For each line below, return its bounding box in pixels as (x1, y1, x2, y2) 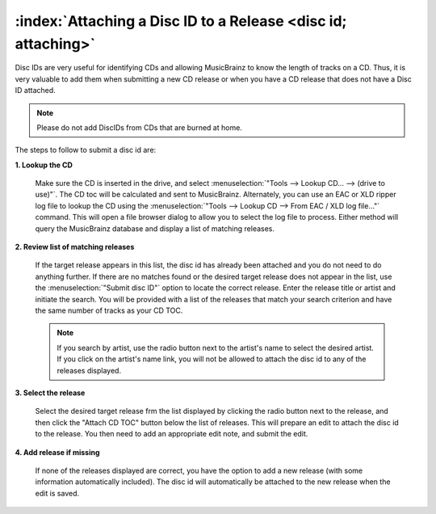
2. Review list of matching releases (15, 242, 135, 252)
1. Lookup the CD (15, 160, 73, 170)
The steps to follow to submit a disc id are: (15, 145, 157, 155)
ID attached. (15, 86, 56, 95)
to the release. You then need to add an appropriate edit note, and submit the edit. (35, 429, 308, 439)
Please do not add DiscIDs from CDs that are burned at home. (36, 122, 242, 133)
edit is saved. (35, 488, 80, 498)
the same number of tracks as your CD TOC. (35, 305, 183, 315)
